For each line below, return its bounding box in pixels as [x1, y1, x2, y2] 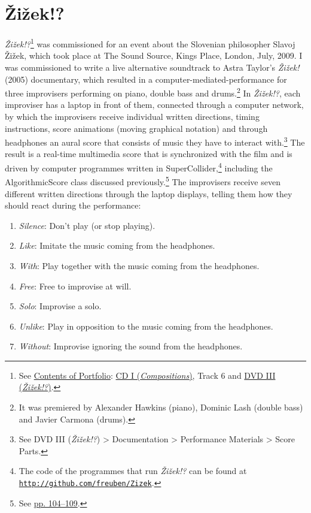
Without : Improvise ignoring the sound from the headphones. [19, 340, 243, 352]
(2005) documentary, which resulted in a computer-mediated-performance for [5, 73, 287, 85]
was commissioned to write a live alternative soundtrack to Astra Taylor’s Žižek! [5, 61, 300, 73]
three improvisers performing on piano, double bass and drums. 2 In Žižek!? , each [5, 85, 301, 99]
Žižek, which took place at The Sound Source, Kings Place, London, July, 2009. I [5, 49, 303, 62]
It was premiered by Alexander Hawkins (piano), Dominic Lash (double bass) [19, 401, 303, 414]
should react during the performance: [5, 199, 141, 212]
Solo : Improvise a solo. [19, 300, 102, 312]
